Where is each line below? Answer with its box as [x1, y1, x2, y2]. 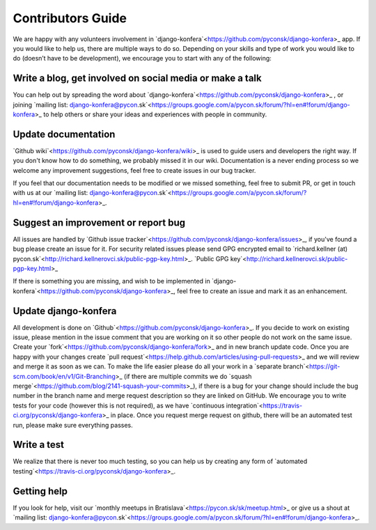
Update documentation [13, 128, 116, 140]
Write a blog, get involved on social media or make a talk [13, 72, 262, 84]
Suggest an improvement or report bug [13, 217, 186, 228]
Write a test [13, 439, 64, 451]
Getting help [13, 485, 68, 497]
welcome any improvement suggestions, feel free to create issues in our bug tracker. [13, 166, 256, 174]
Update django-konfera [13, 305, 117, 317]
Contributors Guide [13, 10, 127, 26]
